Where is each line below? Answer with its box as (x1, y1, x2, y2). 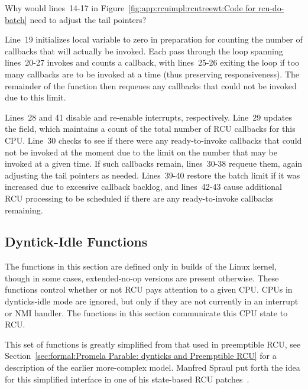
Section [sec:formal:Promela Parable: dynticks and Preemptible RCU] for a (5, 349, 277, 362)
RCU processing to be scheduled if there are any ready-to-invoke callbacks (5, 192, 274, 204)
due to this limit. (5, 91, 66, 103)
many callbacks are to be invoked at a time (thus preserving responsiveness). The (5, 67, 300, 80)
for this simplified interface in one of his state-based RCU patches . (5, 372, 249, 385)
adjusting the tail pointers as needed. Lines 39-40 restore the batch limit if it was (5, 168, 300, 181)
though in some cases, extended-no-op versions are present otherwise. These (5, 271, 279, 284)
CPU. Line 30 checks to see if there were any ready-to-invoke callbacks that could (5, 134, 302, 146)
